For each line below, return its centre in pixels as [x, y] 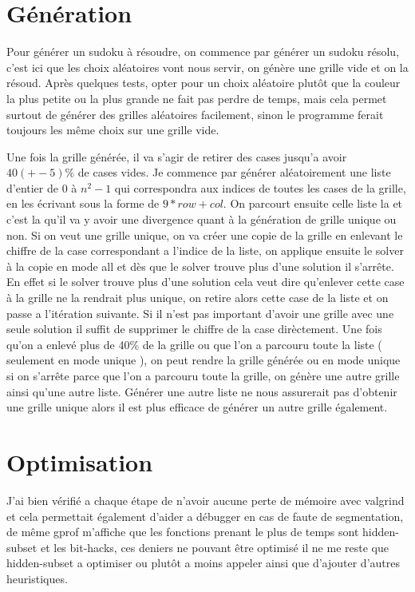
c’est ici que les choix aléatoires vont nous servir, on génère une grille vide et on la [207, 67]
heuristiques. [37, 578]
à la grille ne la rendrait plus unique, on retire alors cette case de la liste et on [198, 298]
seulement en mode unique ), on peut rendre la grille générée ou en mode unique [204, 360]
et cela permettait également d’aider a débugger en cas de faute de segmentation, [205, 516]
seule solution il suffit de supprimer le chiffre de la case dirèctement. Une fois [194, 329]
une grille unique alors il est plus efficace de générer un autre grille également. [197, 407]
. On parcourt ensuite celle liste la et [313, 203]
